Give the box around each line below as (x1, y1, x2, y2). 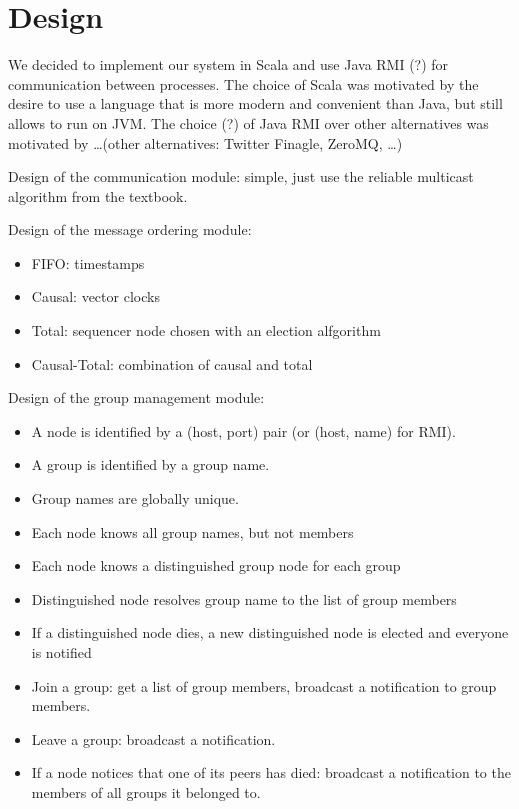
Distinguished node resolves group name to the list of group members (31, 588, 457, 609)
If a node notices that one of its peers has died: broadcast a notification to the (31, 762, 511, 783)
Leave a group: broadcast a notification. (31, 728, 276, 749)
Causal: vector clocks (31, 286, 160, 307)
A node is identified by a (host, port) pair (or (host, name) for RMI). (31, 420, 456, 441)
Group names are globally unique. (31, 488, 239, 509)
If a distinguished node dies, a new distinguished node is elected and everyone (31, 622, 509, 643)
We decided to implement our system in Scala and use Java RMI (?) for (8, 54, 449, 75)
